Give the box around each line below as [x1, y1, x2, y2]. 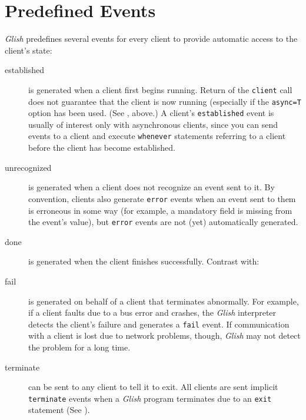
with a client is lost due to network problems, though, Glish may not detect [28, 329, 301, 342]
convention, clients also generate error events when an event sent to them [28, 192, 296, 204]
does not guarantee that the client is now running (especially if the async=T [28, 95, 301, 107]
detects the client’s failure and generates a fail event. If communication [28, 318, 290, 330]
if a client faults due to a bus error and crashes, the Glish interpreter [28, 306, 277, 319]
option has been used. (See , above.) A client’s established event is [28, 107, 274, 119]
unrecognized [5, 161, 52, 173]
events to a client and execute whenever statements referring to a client [28, 130, 286, 142]
